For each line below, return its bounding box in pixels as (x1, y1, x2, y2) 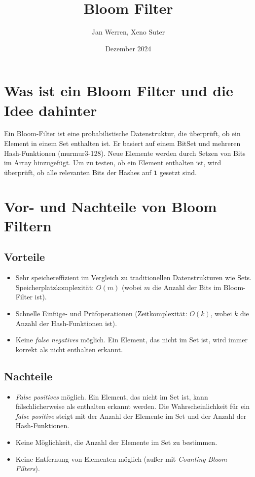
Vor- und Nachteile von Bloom (4, 196, 217, 216)
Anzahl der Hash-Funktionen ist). (15, 318, 117, 328)
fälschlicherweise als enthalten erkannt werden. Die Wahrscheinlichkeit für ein (15, 401, 250, 411)
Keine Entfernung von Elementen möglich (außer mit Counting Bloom (15, 453, 227, 464)
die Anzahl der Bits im (152, 282, 221, 292)
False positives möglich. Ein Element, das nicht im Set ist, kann (15, 391, 208, 402)
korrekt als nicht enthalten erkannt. (15, 344, 123, 354)
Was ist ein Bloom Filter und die (4, 80, 233, 101)
